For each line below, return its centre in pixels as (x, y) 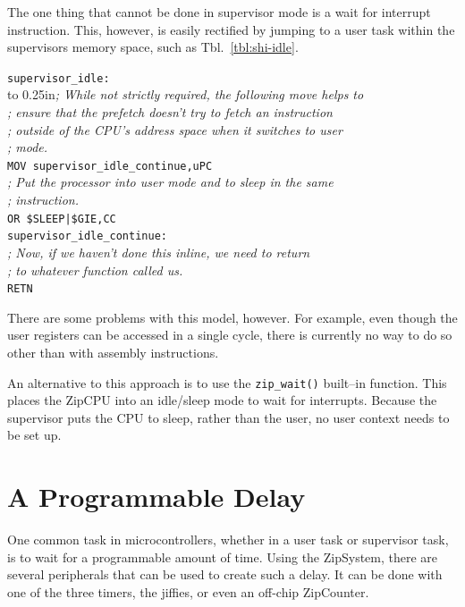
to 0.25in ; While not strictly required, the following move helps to (186, 94)
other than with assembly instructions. (113, 352)
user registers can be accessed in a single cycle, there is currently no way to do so (230, 335)
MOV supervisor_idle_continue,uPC (110, 166)
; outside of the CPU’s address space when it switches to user (175, 129)
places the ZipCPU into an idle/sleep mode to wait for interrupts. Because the (222, 400)
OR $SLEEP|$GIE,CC (62, 219)
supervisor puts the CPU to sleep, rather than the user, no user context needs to (228, 417)
